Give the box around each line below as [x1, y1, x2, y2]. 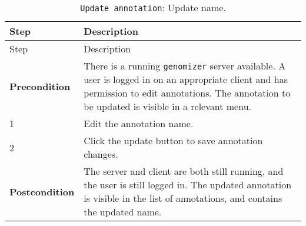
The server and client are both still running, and [84, 164, 284, 178]
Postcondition [9, 184, 75, 198]
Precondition [9, 79, 71, 93]
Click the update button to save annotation [84, 134, 263, 147]
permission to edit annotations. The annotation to [84, 86, 291, 99]
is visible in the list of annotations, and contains [84, 191, 282, 205]
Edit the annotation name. [84, 117, 194, 130]
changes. [84, 147, 118, 161]
